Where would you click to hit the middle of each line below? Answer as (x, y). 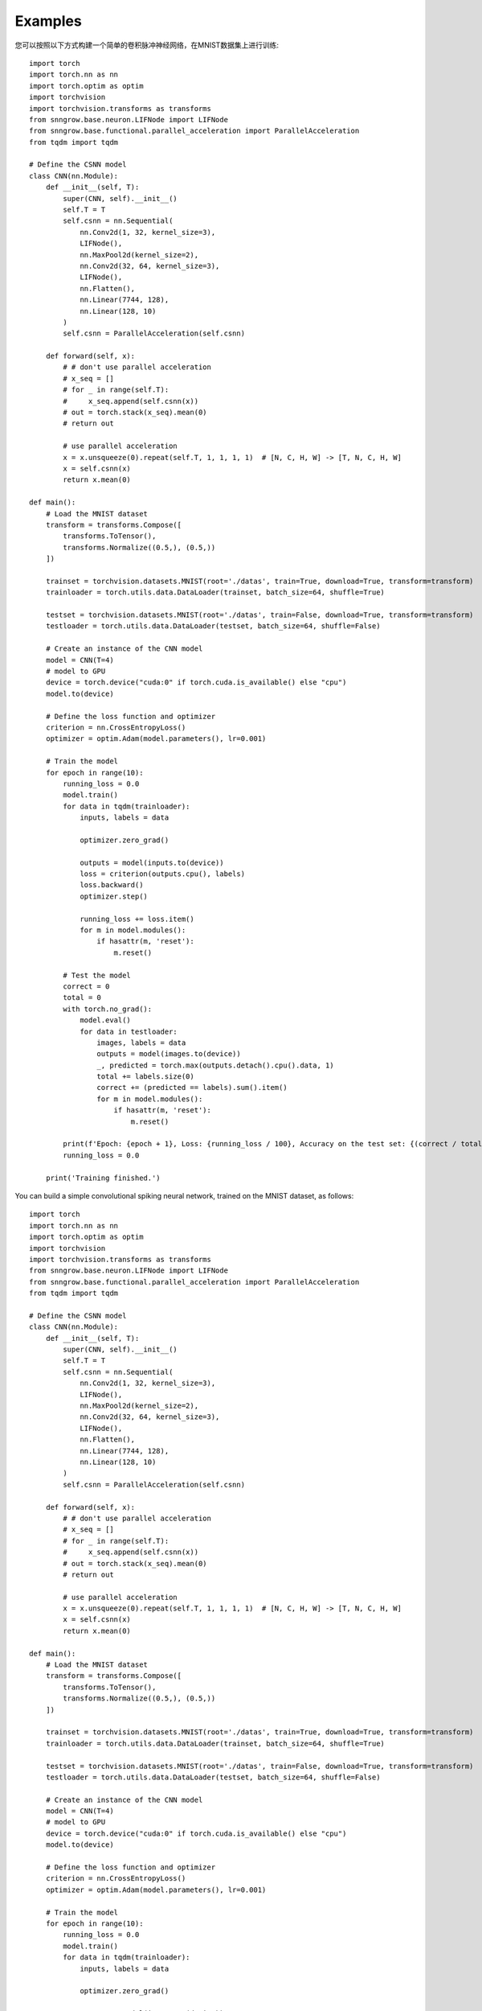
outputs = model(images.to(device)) (169, 1054)
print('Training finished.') (103, 1178)
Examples (48, 21)
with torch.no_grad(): (108, 1009)
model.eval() (106, 1020)
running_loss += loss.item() (137, 919)
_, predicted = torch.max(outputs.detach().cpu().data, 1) (215, 1065)
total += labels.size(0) (145, 1077)
